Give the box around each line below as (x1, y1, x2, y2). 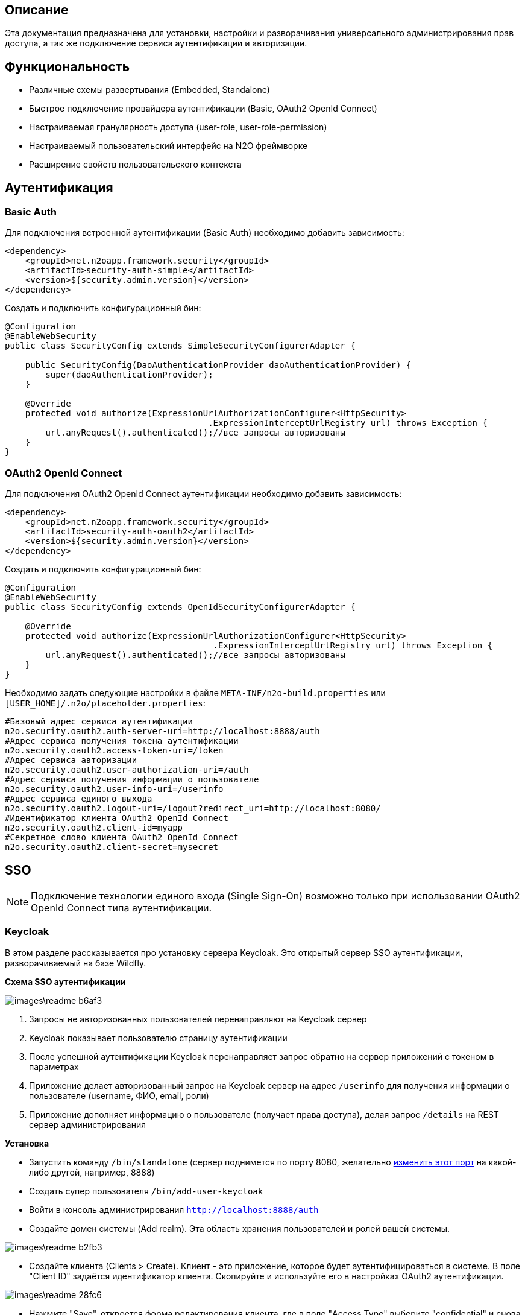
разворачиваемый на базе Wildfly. (5, 957, 146, 968)
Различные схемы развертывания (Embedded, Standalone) (29, 84, 270, 95)
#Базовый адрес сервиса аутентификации (5, 717, 193, 727)
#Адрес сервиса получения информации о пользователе (5, 775, 259, 785)
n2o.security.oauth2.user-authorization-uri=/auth (5, 765, 249, 775)
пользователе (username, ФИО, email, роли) (29, 1090, 209, 1101)
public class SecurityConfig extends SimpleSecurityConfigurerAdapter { (5, 341, 356, 351)
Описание (5, 2, 69, 17)
